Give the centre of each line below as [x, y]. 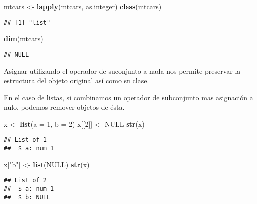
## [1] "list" [27, 23]
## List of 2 [25, 180]
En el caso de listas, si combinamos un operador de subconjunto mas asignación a [128, 97]
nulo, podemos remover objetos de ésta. [64, 107]
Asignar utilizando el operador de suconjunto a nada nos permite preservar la [122, 71]
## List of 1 [25, 140]
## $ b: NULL [27, 197]
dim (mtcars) [24, 39]
